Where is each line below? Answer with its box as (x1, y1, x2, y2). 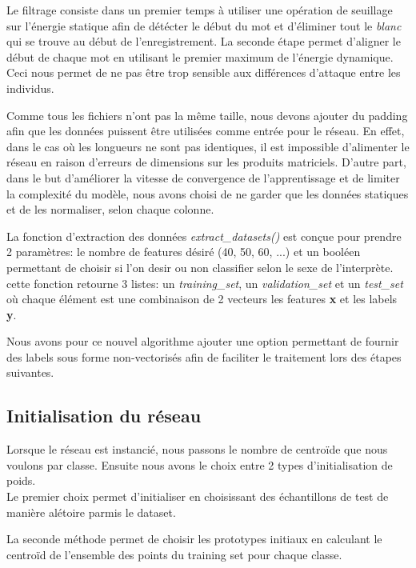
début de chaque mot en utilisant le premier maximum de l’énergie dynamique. (6, 48, 394, 65)
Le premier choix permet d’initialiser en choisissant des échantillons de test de (6, 488, 389, 505)
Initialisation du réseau (6, 403, 202, 428)
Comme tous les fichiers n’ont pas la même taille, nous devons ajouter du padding (6, 106, 408, 123)
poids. (6, 472, 36, 489)
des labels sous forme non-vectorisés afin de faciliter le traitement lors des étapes (6, 348, 402, 365)
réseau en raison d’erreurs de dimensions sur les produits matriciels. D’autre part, (6, 154, 406, 170)
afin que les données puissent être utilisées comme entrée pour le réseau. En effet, (6, 122, 405, 139)
